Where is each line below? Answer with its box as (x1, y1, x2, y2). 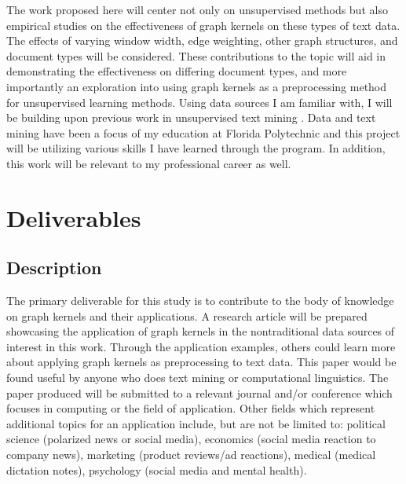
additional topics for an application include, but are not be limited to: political (6, 415, 386, 431)
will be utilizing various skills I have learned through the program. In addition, (6, 140, 386, 156)
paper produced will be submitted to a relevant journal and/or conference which (6, 384, 393, 401)
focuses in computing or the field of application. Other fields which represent (6, 400, 375, 416)
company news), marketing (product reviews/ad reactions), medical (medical (6, 446, 376, 463)
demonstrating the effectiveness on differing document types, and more (6, 63, 347, 79)
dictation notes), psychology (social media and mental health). (6, 461, 307, 478)
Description (6, 255, 102, 280)
